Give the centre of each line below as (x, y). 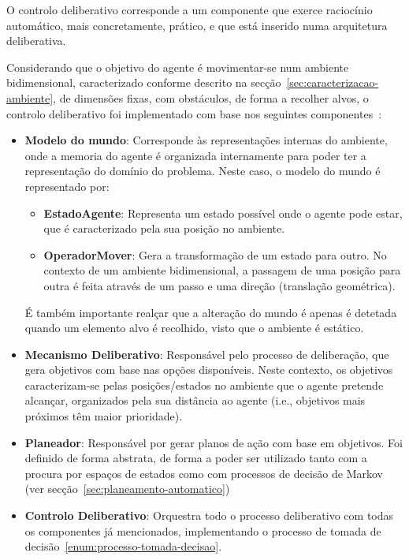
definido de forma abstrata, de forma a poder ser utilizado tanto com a (196, 458)
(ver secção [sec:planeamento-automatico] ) (127, 489)
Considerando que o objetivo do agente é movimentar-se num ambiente (178, 67)
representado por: (67, 186)
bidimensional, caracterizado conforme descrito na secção (144, 82)
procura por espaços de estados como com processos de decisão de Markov (204, 473)
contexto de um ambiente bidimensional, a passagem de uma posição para (222, 270)
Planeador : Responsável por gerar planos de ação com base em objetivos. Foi (214, 442)
